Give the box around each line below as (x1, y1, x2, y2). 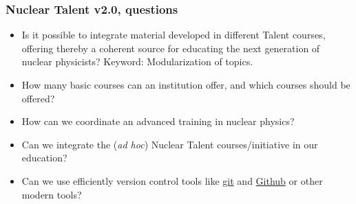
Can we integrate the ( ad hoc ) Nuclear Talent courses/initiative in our (21, 137, 318, 151)
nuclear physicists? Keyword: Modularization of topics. (21, 54, 253, 69)
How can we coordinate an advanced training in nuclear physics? (21, 114, 295, 128)
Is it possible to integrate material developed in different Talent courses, (21, 27, 326, 42)
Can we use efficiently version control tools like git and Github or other (21, 173, 323, 188)
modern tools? (21, 187, 82, 201)
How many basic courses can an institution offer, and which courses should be (21, 78, 350, 91)
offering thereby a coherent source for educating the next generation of (21, 41, 320, 55)
